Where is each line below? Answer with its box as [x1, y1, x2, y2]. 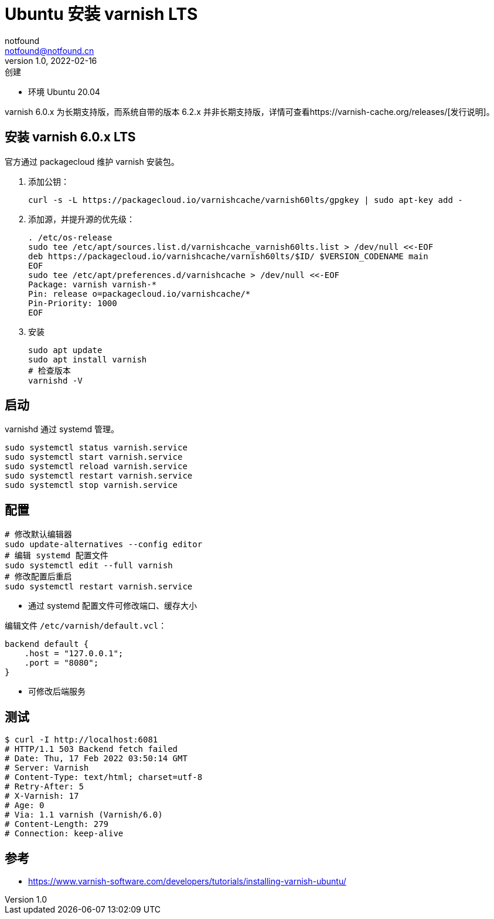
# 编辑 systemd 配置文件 [5, 551, 108, 561]
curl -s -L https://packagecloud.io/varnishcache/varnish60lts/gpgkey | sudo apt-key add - [28, 195, 463, 205]
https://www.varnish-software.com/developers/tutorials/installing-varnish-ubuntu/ [28, 876, 346, 886]
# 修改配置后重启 [5, 572, 72, 582]
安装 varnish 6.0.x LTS [5, 130, 136, 145]
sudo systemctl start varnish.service [5, 452, 183, 462]
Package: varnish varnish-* [28, 279, 157, 289]
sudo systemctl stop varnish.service [5, 480, 178, 490]
